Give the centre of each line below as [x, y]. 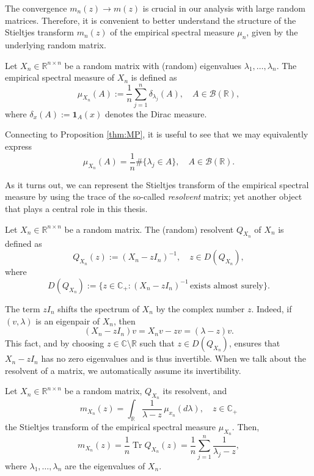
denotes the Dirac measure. [156, 113]
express [19, 146]
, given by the [272, 32]
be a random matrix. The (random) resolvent [149, 229]
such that [157, 343]
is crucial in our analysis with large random [224, 8]
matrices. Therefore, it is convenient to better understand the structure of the [151, 20]
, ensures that [254, 343]
